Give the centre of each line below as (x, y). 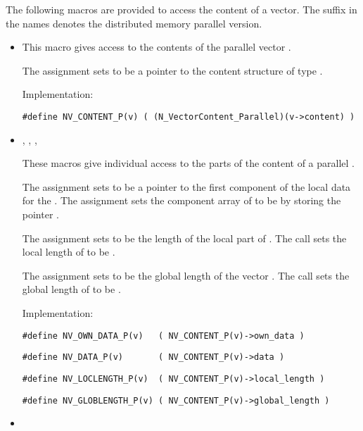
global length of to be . (71, 289)
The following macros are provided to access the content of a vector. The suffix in (181, 9)
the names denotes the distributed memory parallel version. (134, 23)
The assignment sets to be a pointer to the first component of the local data (186, 186)
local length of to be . (69, 252)
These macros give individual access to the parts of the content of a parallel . (188, 163)
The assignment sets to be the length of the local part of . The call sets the (184, 238)
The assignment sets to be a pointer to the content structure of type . (172, 70)
